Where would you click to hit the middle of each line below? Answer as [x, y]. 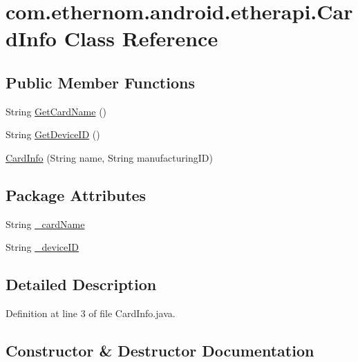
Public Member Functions [100, 82]
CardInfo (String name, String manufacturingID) [109, 157]
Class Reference [141, 38]
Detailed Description [81, 284]
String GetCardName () [56, 111]
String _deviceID [43, 247]
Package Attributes [76, 194]
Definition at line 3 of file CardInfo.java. [91, 313]
